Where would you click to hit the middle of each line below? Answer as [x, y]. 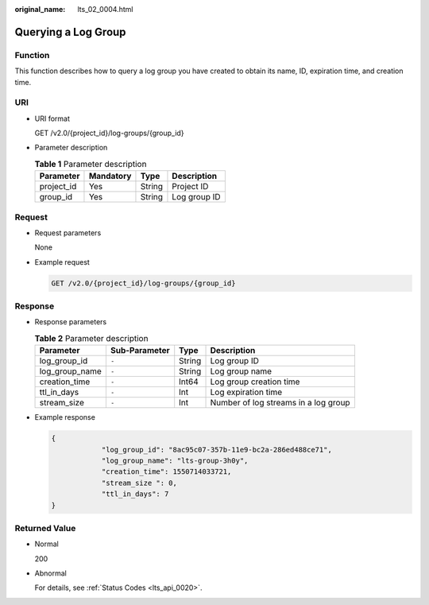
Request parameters [68, 233]
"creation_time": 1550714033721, [166, 472]
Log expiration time [246, 392]
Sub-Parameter [140, 351]
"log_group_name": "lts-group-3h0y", [175, 461]
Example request [62, 262]
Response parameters [71, 322]
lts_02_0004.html [105, 9]
